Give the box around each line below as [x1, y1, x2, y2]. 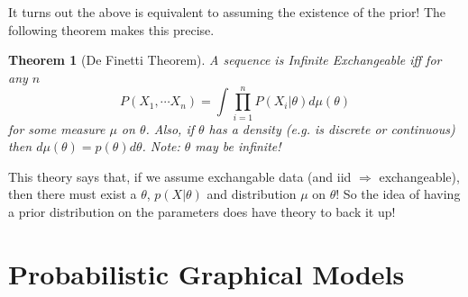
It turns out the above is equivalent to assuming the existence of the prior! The [8, 3, 446, 21]
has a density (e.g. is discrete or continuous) [208, 119, 455, 138]
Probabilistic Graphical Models [8, 255, 405, 292]
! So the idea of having [335, 184, 461, 203]
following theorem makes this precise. [8, 20, 215, 39]
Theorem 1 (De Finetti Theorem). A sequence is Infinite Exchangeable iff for [8, 50, 442, 69]
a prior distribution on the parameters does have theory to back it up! [8, 202, 396, 220]
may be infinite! [195, 137, 281, 156]
